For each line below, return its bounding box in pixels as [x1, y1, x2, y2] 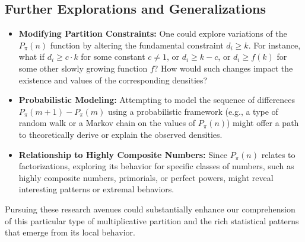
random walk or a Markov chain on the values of [18, 117, 196, 129]
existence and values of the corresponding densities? [18, 73, 208, 86]
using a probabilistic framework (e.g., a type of [107, 105, 278, 117]
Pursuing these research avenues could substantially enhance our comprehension [5, 202, 296, 215]
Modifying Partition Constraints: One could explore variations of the [18, 27, 287, 40]
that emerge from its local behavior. [5, 226, 135, 238]
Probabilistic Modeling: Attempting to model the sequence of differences [18, 93, 296, 106]
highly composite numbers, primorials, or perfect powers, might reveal [18, 171, 274, 183]
